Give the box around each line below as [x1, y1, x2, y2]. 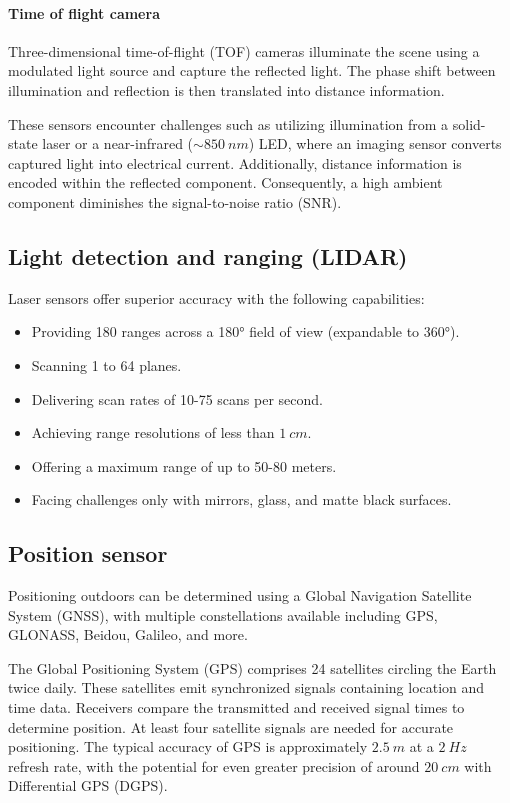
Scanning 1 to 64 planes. [31, 354, 182, 375]
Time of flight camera [8, 2, 160, 23]
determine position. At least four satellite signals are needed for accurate [8, 716, 454, 737]
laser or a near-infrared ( [42, 133, 194, 154]
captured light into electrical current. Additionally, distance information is [8, 152, 462, 173]
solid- [452, 113, 486, 134]
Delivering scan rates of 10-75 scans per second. [31, 388, 323, 409]
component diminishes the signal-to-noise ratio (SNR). [8, 191, 342, 212]
